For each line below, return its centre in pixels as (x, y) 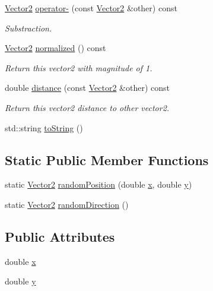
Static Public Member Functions (107, 159)
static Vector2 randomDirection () (67, 204)
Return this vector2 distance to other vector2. (87, 107)
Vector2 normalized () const (55, 48)
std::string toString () (44, 127)
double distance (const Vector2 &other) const (87, 88)
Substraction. (28, 28)
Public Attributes (60, 236)
